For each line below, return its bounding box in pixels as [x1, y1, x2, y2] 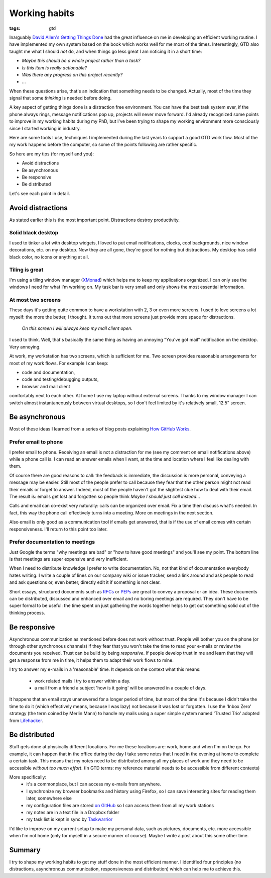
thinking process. [9, 609, 45, 616]
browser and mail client [22, 383, 70, 389]
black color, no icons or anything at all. [9, 254, 89, 260]
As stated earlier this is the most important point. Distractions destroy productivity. [9, 217, 180, 223]
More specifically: [9, 774, 47, 780]
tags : [9, 25, 21, 31]
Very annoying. [9, 343, 41, 349]
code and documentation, [22, 369, 75, 375]
